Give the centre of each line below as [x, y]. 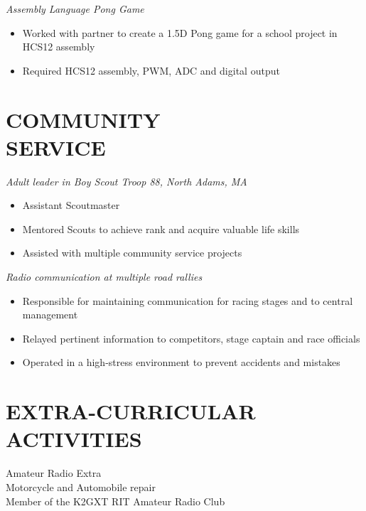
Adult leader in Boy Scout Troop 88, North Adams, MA [127, 181]
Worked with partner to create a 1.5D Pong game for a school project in [180, 32]
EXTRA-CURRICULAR [131, 411]
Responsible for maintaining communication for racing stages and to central [188, 300]
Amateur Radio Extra [54, 473]
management [50, 314]
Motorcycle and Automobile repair [81, 486]
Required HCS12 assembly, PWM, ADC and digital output [151, 70]
